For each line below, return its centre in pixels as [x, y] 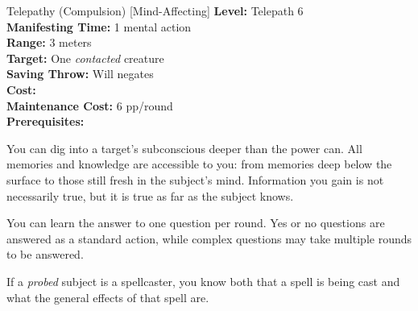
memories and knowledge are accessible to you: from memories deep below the [199, 164]
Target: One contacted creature [85, 58]
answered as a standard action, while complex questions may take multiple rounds [209, 238]
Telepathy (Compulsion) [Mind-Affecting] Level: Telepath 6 [155, 10]
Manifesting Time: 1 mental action [99, 26]
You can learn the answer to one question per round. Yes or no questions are [196, 223]
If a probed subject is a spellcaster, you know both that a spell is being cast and [203, 281]
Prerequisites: [46, 121]
